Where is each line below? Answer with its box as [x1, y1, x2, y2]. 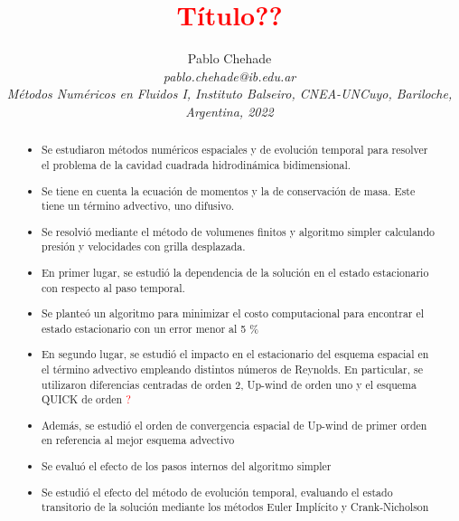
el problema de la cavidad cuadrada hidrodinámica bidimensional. [42, 156, 351, 172]
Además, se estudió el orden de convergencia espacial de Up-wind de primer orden [42, 417, 427, 432]
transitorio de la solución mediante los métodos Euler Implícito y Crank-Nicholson [42, 499, 429, 515]
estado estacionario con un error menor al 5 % [42, 320, 259, 336]
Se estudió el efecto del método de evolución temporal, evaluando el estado [42, 484, 393, 499]
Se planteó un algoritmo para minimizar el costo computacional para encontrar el [42, 306, 425, 321]
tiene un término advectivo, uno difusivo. [42, 198, 235, 213]
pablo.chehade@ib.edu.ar [163, 66, 296, 85]
